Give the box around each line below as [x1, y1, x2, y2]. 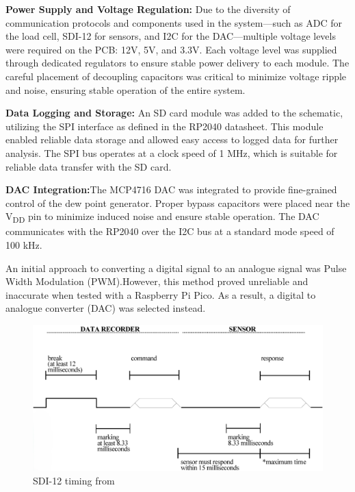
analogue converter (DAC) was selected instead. [5, 301, 206, 315]
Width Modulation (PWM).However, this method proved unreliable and [5, 274, 308, 288]
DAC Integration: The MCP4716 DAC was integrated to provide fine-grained [5, 182, 337, 197]
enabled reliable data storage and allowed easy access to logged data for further [5, 132, 339, 147]
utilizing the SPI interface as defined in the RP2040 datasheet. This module [5, 119, 324, 133]
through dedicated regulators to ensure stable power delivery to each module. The [5, 56, 350, 70]
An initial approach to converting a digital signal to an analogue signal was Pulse [5, 260, 347, 275]
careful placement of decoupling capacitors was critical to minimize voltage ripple [5, 69, 347, 83]
